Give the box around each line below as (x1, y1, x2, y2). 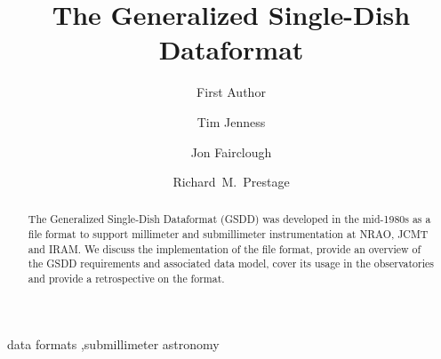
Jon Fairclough (190, 142, 272, 161)
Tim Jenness (196, 112, 266, 131)
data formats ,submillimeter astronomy (7, 334, 220, 353)
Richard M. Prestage (172, 172, 290, 191)
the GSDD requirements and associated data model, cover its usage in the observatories (28, 256, 434, 271)
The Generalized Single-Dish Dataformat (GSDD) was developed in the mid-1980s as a (28, 211, 431, 227)
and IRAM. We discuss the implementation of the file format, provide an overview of (28, 241, 421, 256)
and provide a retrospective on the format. (28, 271, 225, 286)
